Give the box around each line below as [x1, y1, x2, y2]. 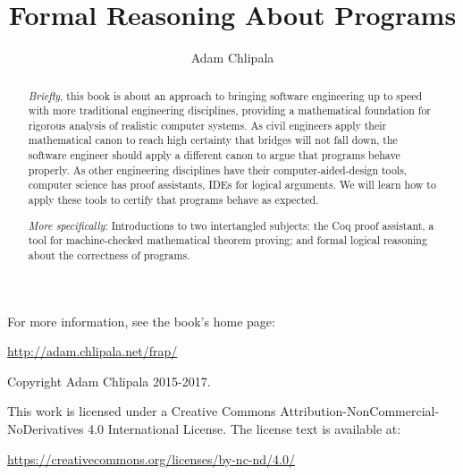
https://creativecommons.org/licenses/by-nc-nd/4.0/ [7, 449, 295, 468]
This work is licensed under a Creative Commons [7, 402, 276, 420]
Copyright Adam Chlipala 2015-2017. [7, 371, 211, 390]
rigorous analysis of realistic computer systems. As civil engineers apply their [28, 117, 387, 132]
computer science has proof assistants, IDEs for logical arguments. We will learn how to [28, 177, 436, 192]
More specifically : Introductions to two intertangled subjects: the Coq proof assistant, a [28, 217, 434, 233]
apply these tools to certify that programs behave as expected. [28, 192, 319, 208]
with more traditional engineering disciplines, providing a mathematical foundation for [28, 103, 432, 118]
